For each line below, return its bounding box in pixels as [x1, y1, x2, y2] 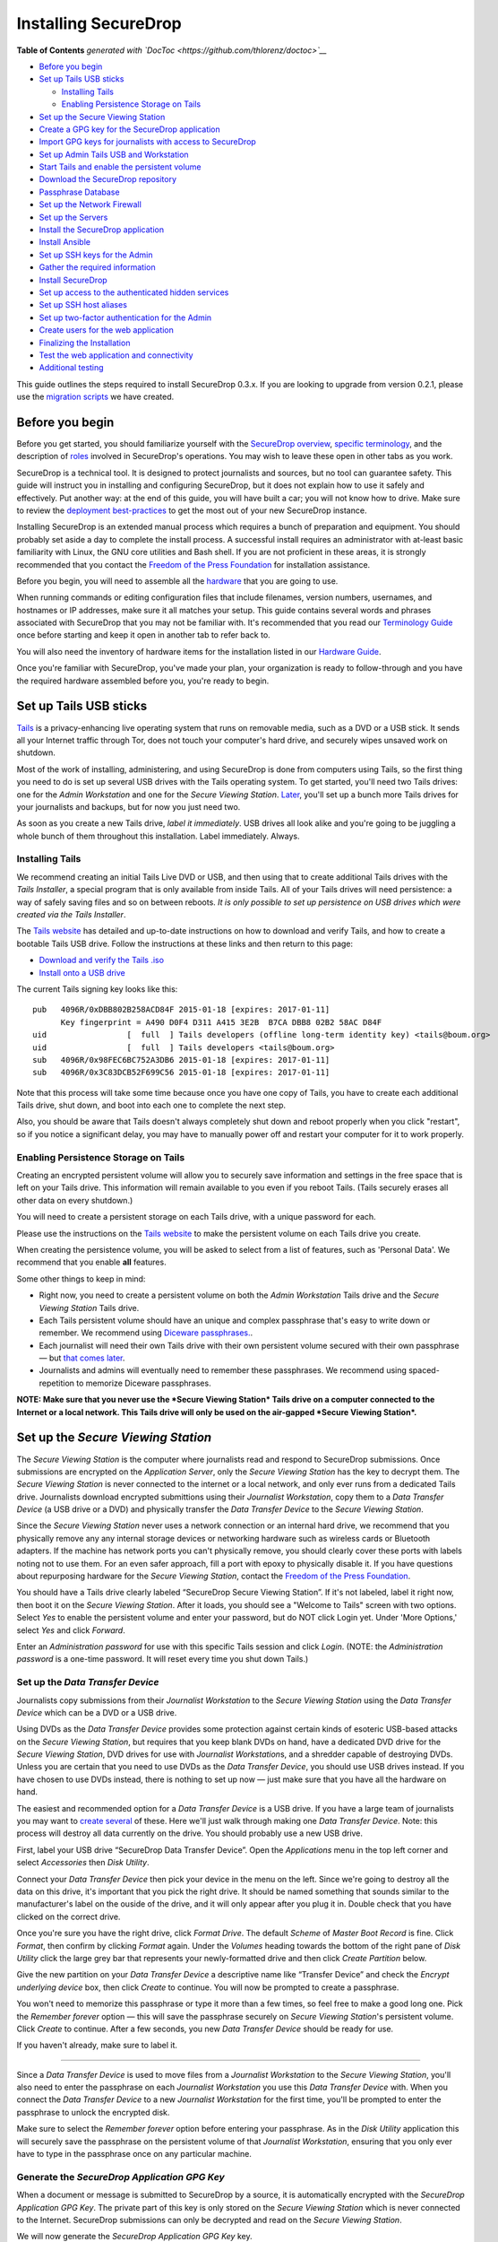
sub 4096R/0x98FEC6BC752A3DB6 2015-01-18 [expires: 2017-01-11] [32, 1055, 331, 1065]
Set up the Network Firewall [39, 199, 142, 210]
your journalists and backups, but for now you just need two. [16, 801, 241, 812]
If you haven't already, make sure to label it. [16, 2040, 178, 2051]
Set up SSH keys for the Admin [39, 249, 153, 260]
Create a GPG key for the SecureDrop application [39, 124, 221, 135]
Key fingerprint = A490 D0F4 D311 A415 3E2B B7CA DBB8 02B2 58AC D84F [60, 1017, 382, 1027]
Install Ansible [39, 237, 91, 248]
